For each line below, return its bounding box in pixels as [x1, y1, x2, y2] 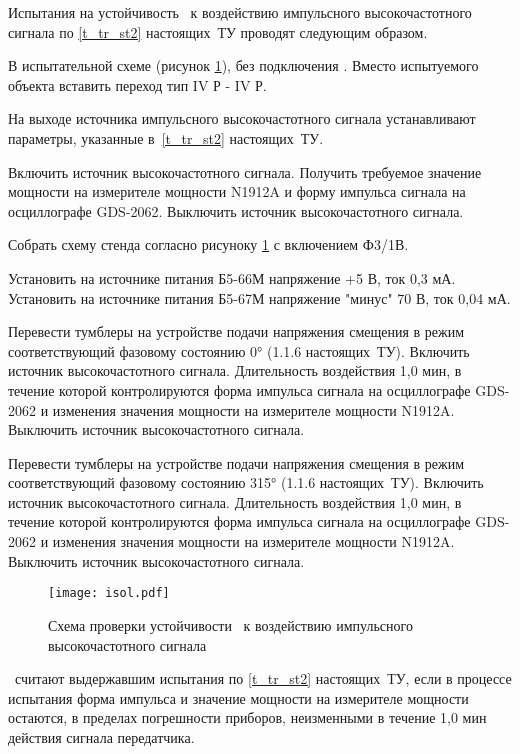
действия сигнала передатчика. [8, 726, 195, 747]
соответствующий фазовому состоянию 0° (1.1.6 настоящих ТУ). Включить [8, 340, 470, 361]
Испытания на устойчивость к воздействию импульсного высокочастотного [8, 2, 472, 22]
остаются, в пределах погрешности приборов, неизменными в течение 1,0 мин [8, 707, 487, 728]
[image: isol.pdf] [48, 586, 170, 601]
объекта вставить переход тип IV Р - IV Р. [8, 74, 267, 95]
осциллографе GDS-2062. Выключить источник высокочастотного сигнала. [8, 200, 464, 221]
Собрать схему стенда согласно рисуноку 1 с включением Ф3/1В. [8, 234, 409, 255]
